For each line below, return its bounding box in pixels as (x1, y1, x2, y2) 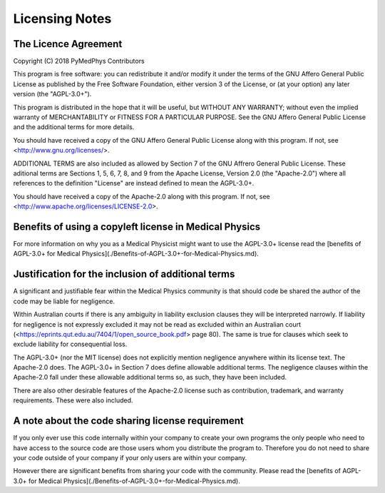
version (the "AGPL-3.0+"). (13, 90, 92, 98)
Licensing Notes (13, 11, 112, 26)
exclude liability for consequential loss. (13, 340, 128, 349)
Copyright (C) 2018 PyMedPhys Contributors (13, 57, 145, 66)
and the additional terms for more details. (13, 123, 135, 131)
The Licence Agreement (13, 38, 123, 50)
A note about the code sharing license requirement (13, 415, 244, 427)
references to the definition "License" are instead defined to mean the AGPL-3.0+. (13, 179, 255, 188)
